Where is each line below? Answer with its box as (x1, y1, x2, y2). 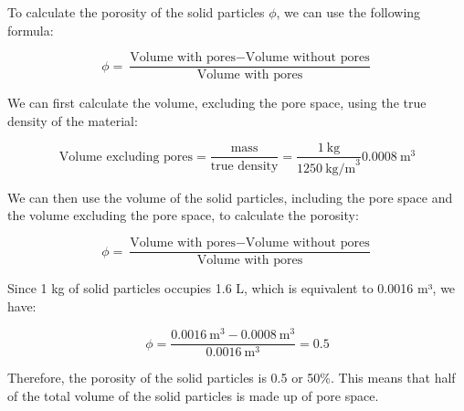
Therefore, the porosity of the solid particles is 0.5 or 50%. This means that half (7, 368, 456, 387)
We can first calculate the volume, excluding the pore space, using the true (7, 93, 427, 112)
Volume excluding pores (58, 150, 194, 163)
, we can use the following (276, 3, 421, 21)
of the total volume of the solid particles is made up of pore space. (7, 386, 379, 406)
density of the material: (7, 111, 138, 130)
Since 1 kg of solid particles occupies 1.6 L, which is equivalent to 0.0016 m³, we (7, 279, 456, 298)
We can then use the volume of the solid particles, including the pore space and (7, 187, 453, 206)
